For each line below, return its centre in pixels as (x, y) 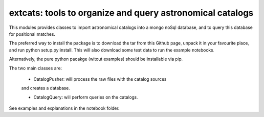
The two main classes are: (35, 68)
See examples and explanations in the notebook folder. (64, 108)
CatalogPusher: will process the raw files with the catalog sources (100, 79)
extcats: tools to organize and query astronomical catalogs (131, 13)
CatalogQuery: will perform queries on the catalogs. (86, 97)
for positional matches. (32, 34)
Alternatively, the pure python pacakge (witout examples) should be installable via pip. (96, 59)
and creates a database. (46, 88)
